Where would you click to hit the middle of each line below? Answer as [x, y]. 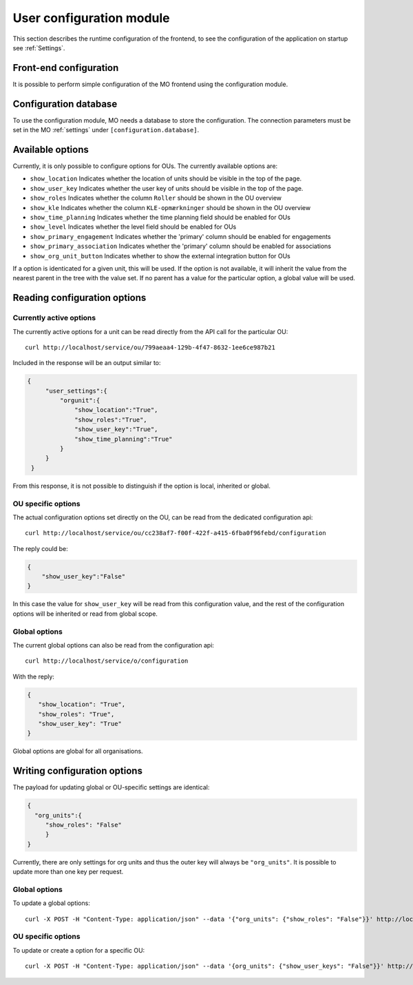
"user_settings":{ [76, 391]
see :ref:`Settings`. [39, 48]
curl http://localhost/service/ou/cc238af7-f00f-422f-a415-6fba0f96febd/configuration [176, 533]
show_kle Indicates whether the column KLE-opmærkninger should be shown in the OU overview [170, 207]
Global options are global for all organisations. [78, 751]
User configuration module [91, 18]
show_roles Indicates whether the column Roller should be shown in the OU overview [156, 198]
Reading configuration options [80, 298]
